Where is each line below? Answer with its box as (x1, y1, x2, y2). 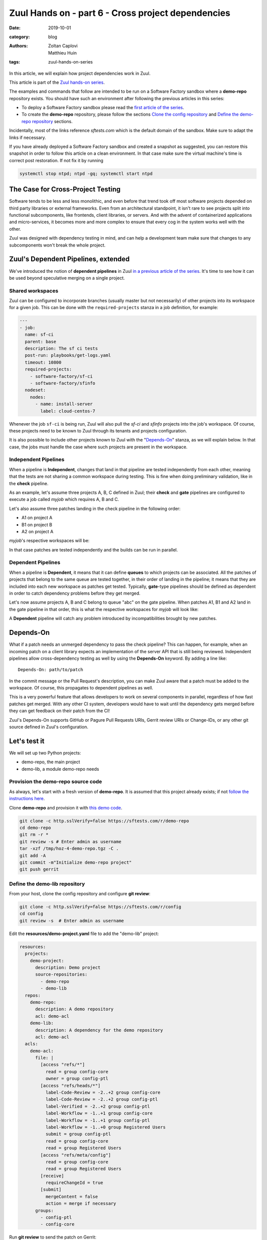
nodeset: (25, 387, 46, 393)
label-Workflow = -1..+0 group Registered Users (45, 1124, 166, 1130)
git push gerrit (19, 867, 59, 872)
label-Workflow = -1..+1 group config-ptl (45, 1117, 150, 1123)
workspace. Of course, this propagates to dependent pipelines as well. (9, 685, 153, 691)
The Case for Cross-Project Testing (9, 185, 121, 193)
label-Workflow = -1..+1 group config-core (45, 1111, 153, 1116)
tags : (9, 59, 20, 65)
